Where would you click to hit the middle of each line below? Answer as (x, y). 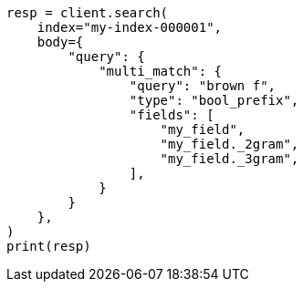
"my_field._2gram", (230, 144)
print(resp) (49, 246)
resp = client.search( (88, 13)
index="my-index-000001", (130, 27)
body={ (60, 42)
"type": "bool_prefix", (214, 100)
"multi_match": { (161, 71)
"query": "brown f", (203, 86)
